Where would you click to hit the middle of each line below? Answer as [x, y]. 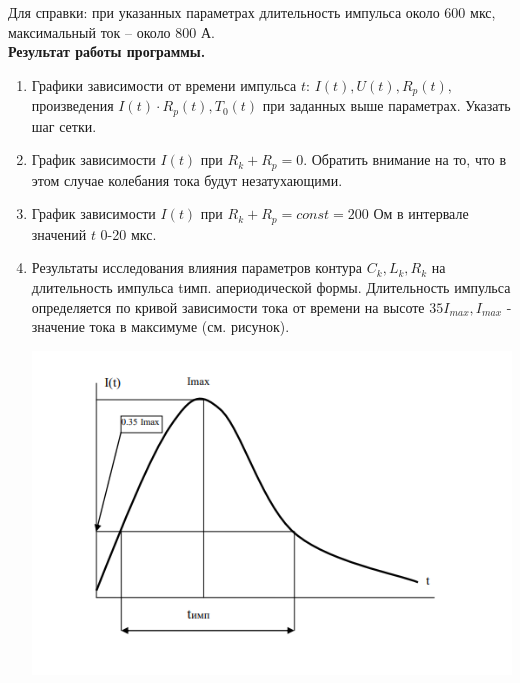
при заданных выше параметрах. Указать [386, 105]
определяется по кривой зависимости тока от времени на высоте [228, 306]
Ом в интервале [421, 213]
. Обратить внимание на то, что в [405, 159]
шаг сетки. [64, 125]
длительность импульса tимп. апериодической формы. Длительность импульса [271, 286]
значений [59, 233]
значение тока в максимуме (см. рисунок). [160, 326]
